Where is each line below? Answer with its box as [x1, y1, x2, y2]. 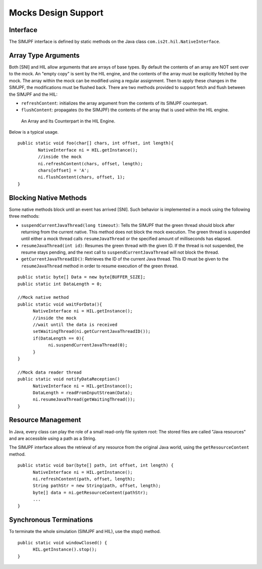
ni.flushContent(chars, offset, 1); [38, 174, 126, 180]
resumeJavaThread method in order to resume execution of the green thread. [21, 263, 179, 269]
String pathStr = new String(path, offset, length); [33, 483, 161, 488]
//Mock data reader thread [17, 369, 82, 375]
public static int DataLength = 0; [17, 281, 102, 287]
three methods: [9, 213, 40, 219]
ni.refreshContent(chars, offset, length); [38, 161, 143, 166]
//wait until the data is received [33, 322, 117, 328]
